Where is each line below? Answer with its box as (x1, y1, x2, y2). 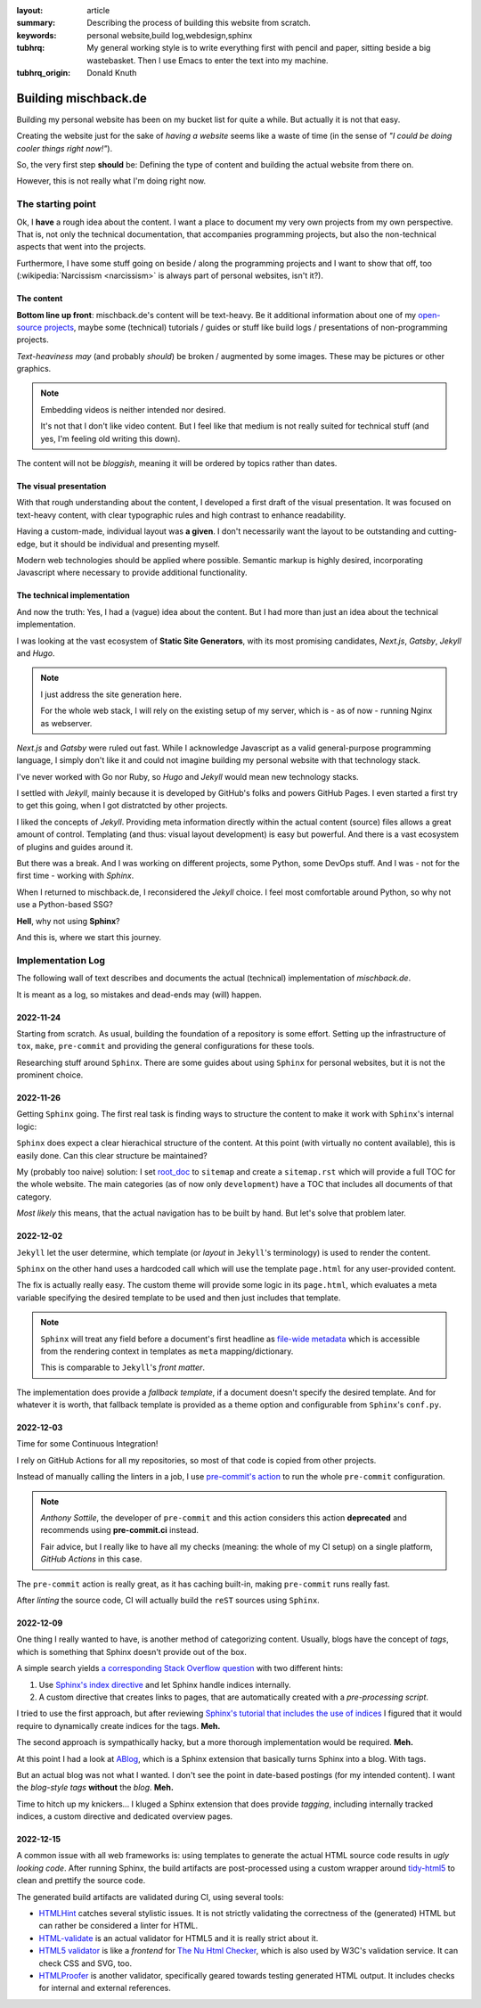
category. (16, 1191, 53, 1202)
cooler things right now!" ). (16, 143, 113, 153)
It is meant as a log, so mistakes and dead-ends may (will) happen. (16, 989, 262, 1000)
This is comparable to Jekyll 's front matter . (40, 1362, 205, 1373)
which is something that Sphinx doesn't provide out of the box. (16, 1646, 247, 1657)
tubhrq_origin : (16, 67, 71, 78)
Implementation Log (16, 954, 106, 966)
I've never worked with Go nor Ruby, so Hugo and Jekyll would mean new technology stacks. (16, 771, 360, 782)
